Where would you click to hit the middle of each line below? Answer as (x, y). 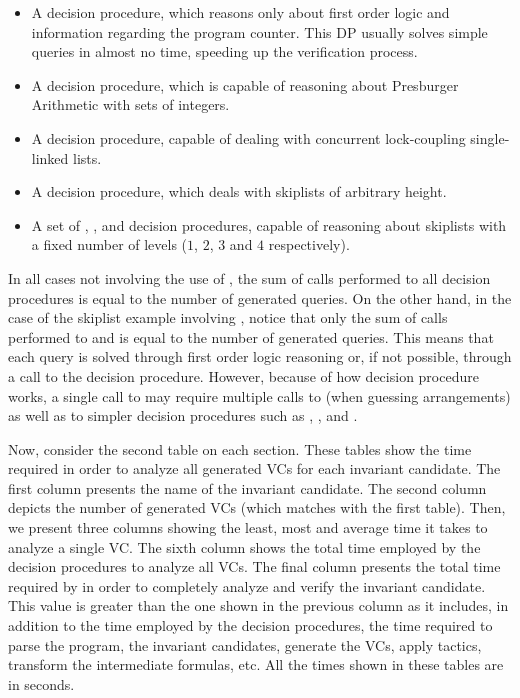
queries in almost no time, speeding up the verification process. (224, 51)
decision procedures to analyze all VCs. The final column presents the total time (254, 566)
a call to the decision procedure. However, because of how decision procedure (243, 375)
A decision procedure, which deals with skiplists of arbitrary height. (239, 191)
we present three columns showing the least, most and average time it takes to (248, 527)
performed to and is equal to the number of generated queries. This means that (251, 336)
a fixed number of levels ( (109, 244)
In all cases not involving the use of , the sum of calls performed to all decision (249, 277)
